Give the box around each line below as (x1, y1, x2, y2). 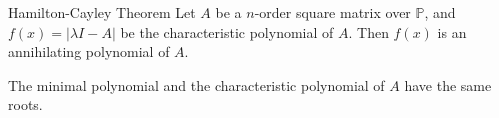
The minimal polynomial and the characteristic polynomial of (8, 74, 385, 95)
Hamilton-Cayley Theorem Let (8, 2, 196, 22)
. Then (348, 21, 389, 42)
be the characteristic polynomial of (120, 21, 334, 42)
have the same (404, 74, 492, 95)
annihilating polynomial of (8, 41, 170, 62)
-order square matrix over (254, 2, 411, 22)
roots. (8, 94, 43, 115)
